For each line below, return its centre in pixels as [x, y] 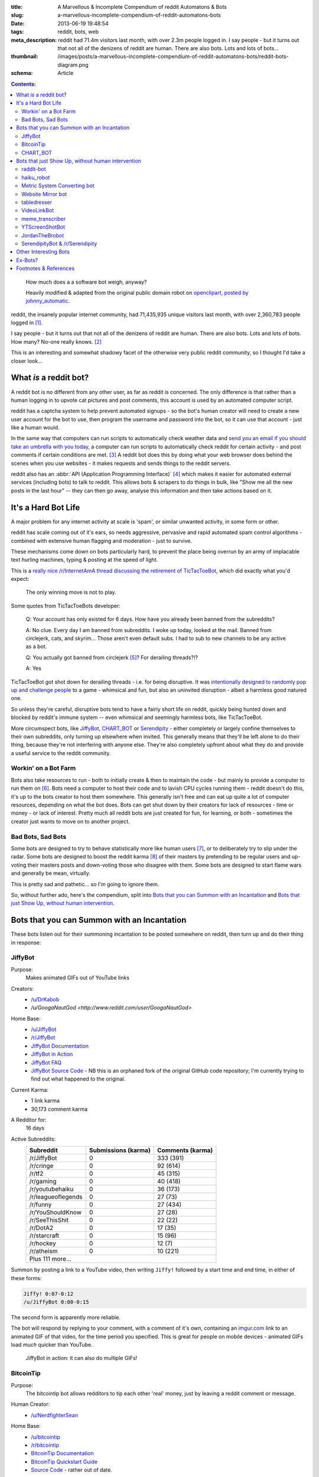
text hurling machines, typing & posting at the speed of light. [84, 560]
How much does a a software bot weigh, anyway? [86, 282]
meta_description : [34, 40]
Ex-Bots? [27, 260]
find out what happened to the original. [78, 1079]
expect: [20, 579]
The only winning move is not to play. [71, 592]
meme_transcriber [44, 219]
